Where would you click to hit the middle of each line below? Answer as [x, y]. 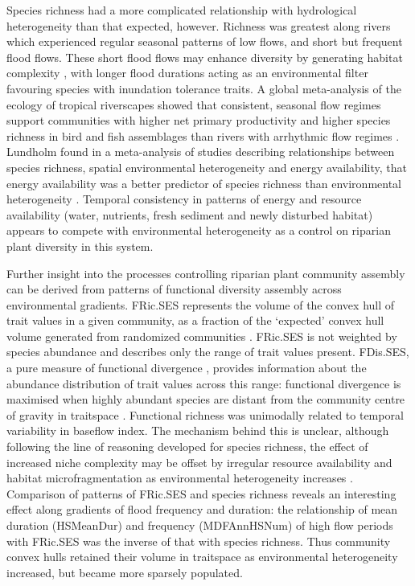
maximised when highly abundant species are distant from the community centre [206, 399]
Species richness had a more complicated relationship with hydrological [182, 10]
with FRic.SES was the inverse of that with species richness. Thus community [199, 541]
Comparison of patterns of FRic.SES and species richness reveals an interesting [201, 493]
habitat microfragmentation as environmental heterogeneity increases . [180, 478]
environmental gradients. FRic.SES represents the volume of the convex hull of [201, 304]
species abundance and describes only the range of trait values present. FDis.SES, [208, 352]
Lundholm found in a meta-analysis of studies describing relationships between [201, 152]
